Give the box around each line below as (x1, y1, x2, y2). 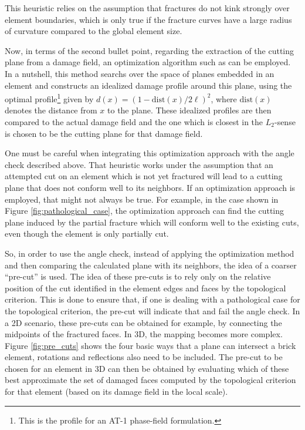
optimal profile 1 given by (5, 91, 94, 105)
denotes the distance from (5, 104, 97, 116)
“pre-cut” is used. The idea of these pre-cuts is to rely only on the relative (5, 270, 271, 283)
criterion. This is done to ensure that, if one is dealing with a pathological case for (5, 293, 300, 305)
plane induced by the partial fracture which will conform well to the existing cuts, (5, 216, 299, 228)
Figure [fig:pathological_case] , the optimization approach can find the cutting (5, 204, 284, 217)
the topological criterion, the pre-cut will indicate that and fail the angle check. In (5, 304, 300, 317)
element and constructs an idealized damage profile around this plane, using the (5, 79, 292, 91)
